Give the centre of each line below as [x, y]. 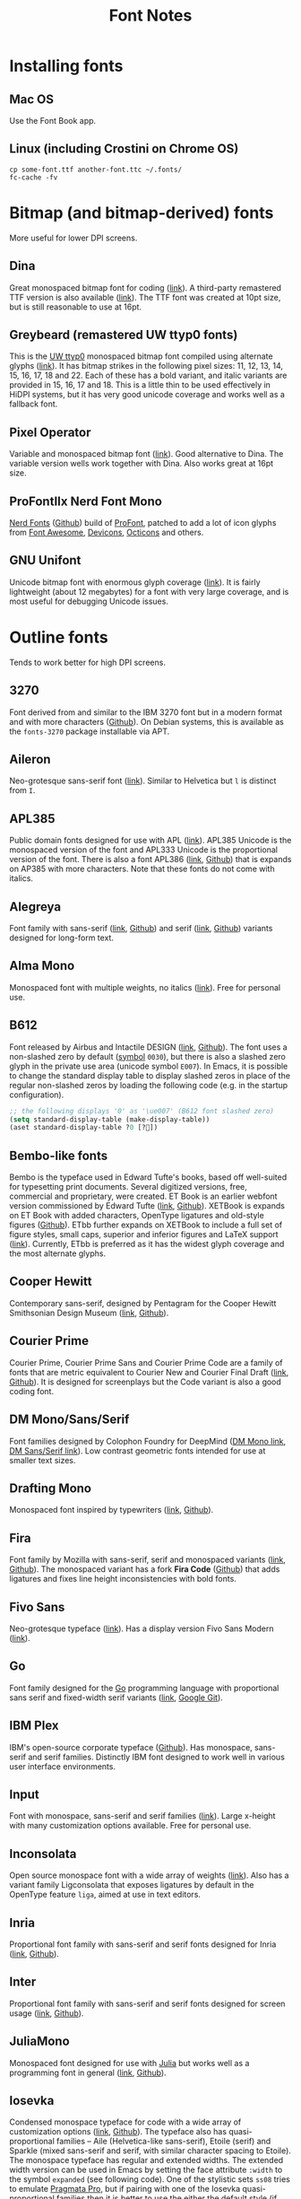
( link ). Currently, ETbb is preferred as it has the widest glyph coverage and [147, 1244]
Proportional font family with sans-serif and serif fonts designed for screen [147, 2003]
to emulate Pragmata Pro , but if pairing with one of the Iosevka [125, 2189]
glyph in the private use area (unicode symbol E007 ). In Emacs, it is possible [149, 1066]
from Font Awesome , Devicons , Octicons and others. [107, 532]
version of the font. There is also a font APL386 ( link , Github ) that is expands [150, 860]
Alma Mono [42, 966]
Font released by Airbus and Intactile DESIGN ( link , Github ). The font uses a [149, 1047]
